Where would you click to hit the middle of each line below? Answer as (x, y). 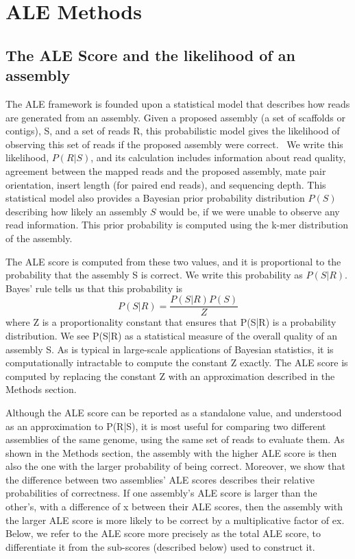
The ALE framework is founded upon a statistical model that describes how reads (178, 103)
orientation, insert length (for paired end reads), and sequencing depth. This (166, 184)
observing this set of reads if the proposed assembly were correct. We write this (174, 144)
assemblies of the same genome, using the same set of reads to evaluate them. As (175, 439)
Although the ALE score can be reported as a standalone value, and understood (174, 412)
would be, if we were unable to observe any (249, 211)
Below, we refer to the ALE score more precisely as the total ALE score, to (163, 533)
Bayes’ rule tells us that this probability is (94, 288)
